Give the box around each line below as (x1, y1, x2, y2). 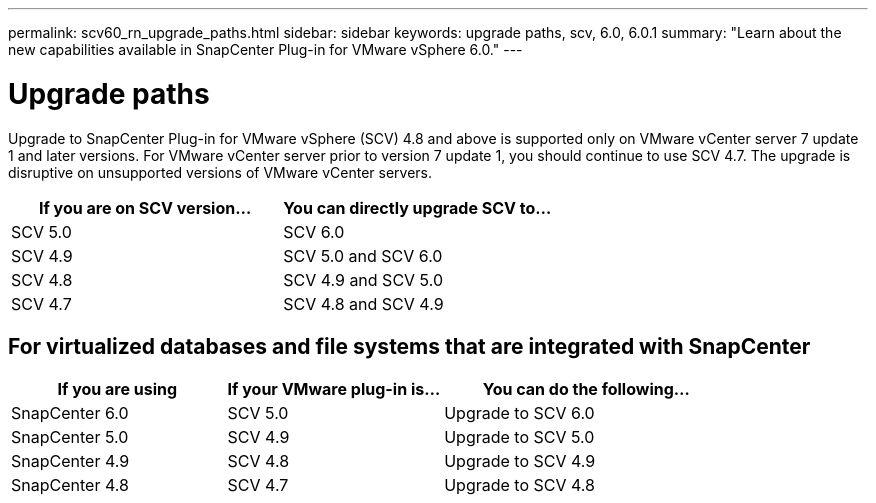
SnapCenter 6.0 (11, 403, 129, 424)
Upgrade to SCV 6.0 (444, 403, 595, 424)
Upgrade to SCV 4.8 (444, 475, 595, 496)
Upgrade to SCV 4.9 (444, 451, 596, 472)
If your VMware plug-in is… (227, 379, 441, 400)
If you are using (57, 379, 178, 400)
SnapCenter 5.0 (11, 427, 129, 448)
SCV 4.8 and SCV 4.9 (283, 293, 444, 314)
